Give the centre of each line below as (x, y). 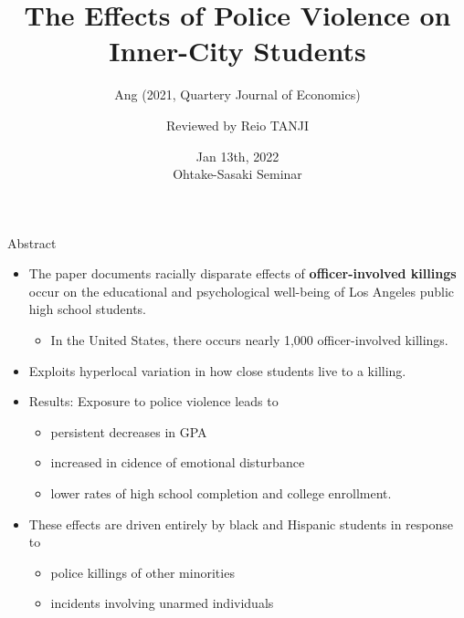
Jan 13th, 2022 (237, 156)
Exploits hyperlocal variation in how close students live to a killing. (217, 370)
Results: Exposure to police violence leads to (153, 401)
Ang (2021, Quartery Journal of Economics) (237, 94)
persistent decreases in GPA (129, 431)
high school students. (87, 309)
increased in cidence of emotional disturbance (178, 462)
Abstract (32, 242)
